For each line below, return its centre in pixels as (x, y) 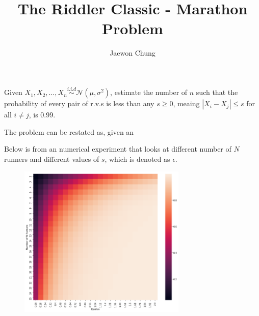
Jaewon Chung (133, 53)
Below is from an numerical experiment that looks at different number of (118, 149)
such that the (217, 92)
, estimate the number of (149, 92)
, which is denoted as (137, 159)
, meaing (186, 103)
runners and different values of (52, 159)
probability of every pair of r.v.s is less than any (79, 103)
